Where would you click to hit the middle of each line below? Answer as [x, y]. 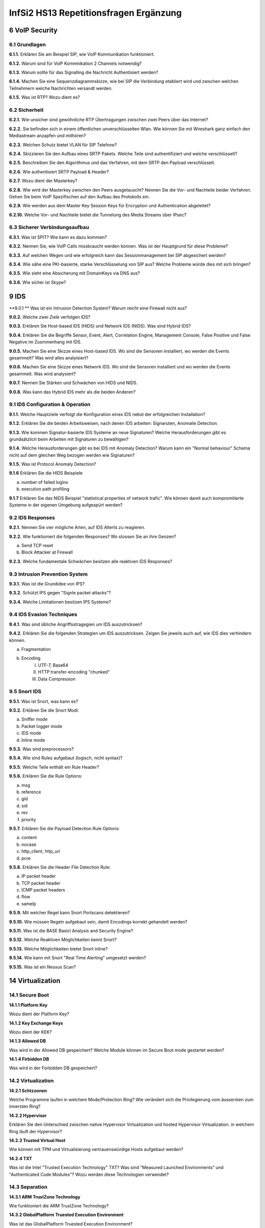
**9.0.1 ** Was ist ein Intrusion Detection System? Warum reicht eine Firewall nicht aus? [98, 308]
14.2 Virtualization [31, 1081]
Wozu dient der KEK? [30, 1032]
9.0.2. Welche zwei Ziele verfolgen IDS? [50, 317]
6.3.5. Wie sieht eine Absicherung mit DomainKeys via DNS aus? [74, 273]
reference [31, 792]
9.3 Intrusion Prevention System [48, 574]
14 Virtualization [35, 981]
